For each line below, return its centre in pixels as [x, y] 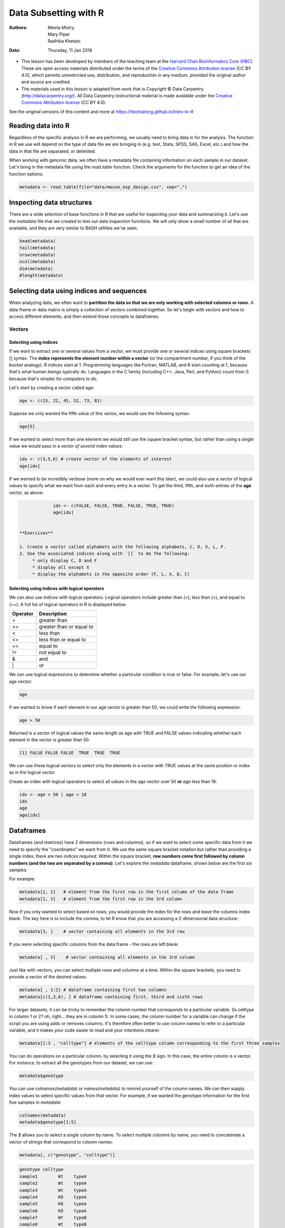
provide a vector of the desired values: [48, 977]
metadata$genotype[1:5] [48, 1122]
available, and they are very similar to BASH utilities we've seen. [73, 228]
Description [53, 614]
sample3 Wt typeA [53, 1190]
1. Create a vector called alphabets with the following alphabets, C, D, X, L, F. [123, 547]
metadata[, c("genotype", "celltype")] [67, 1155]
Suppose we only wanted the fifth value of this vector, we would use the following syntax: [99, 414]
